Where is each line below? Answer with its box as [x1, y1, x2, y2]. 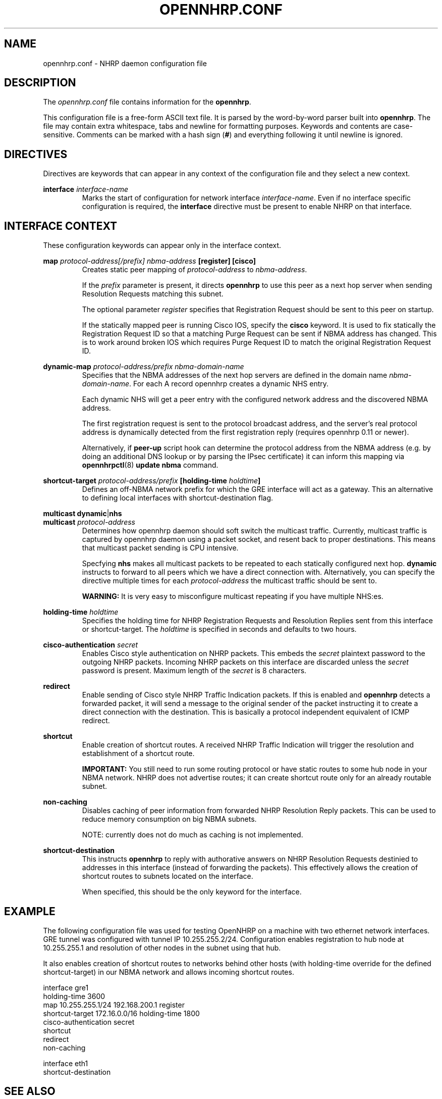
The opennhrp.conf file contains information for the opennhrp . [43, 97, 251, 107]
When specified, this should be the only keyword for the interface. [82, 887, 302, 896]
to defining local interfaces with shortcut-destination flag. [82, 493, 273, 503]
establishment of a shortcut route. [82, 749, 195, 758]
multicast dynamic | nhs [43, 509, 122, 518]
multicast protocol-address [43, 518, 135, 527]
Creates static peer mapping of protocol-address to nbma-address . [82, 265, 307, 274]
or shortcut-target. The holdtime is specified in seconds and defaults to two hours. [82, 625, 357, 634]
